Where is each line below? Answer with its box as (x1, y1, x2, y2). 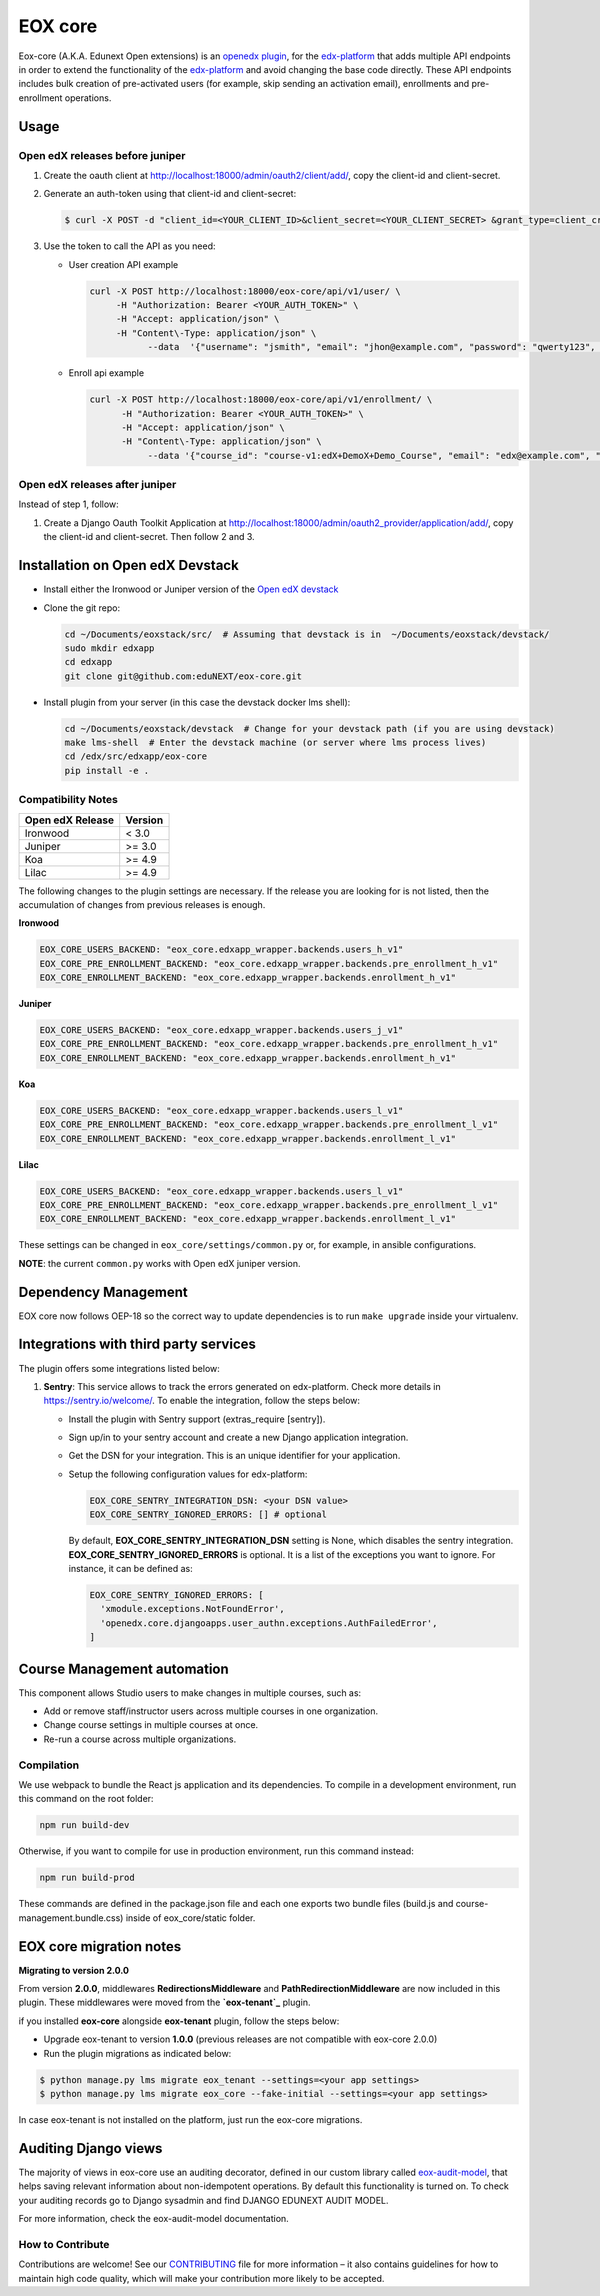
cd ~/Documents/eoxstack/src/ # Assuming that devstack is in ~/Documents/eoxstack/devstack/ (64, 628, 550, 640)
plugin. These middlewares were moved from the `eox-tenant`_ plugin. (18, 1996, 311, 2009)
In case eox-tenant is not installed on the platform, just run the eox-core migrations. (18, 2113, 363, 2125)
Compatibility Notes (18, 793, 119, 807)
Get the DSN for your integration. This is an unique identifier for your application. (68, 1450, 401, 1462)
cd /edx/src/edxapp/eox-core (64, 751, 208, 762)
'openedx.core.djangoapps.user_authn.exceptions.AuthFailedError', (100, 1617, 438, 1629)
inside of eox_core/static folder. (125, 1911, 256, 1924)
